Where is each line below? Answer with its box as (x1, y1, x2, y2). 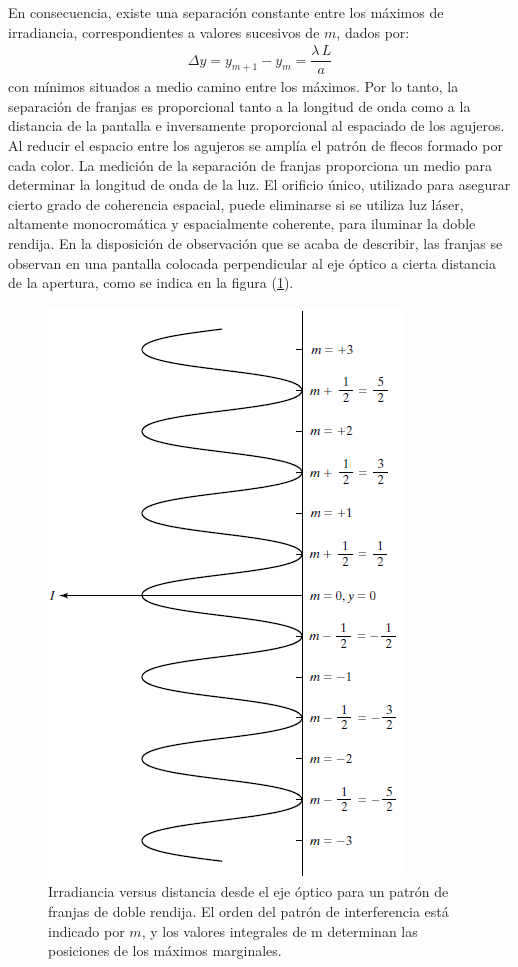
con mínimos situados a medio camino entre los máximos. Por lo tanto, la (8, 76, 459, 97)
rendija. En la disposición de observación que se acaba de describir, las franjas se (8, 233, 503, 254)
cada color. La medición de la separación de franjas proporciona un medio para (8, 154, 492, 175)
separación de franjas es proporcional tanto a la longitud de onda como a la (8, 95, 471, 116)
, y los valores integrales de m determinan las (141, 920, 418, 941)
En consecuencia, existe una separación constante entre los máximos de (8, 2, 444, 22)
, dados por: (336, 21, 410, 42)
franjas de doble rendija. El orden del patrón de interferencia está (48, 901, 449, 921)
